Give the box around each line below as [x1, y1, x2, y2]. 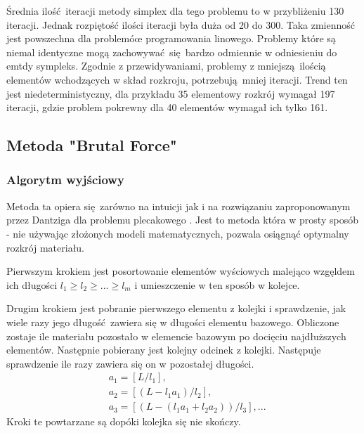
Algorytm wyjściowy [6, 171, 124, 188]
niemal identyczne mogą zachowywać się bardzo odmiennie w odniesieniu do [6, 44, 337, 59]
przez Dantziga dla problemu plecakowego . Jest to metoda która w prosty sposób [6, 212, 358, 227]
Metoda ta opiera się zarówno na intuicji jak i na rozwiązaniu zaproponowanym [6, 198, 351, 213]
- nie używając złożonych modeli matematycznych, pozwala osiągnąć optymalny [6, 226, 349, 240]
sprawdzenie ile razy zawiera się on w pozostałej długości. [6, 356, 254, 370]
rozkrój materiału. [6, 240, 85, 254]
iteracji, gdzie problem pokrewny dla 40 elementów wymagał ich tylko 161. [6, 100, 328, 115]
